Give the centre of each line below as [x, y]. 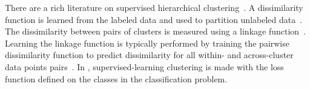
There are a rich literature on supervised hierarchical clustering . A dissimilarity [154, 7]
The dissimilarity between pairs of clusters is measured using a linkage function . [155, 31]
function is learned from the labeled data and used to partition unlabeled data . [154, 19]
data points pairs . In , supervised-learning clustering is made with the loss [144, 66]
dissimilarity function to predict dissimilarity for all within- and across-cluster [149, 55]
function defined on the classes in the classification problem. [116, 78]
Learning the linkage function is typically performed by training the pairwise [147, 43]
